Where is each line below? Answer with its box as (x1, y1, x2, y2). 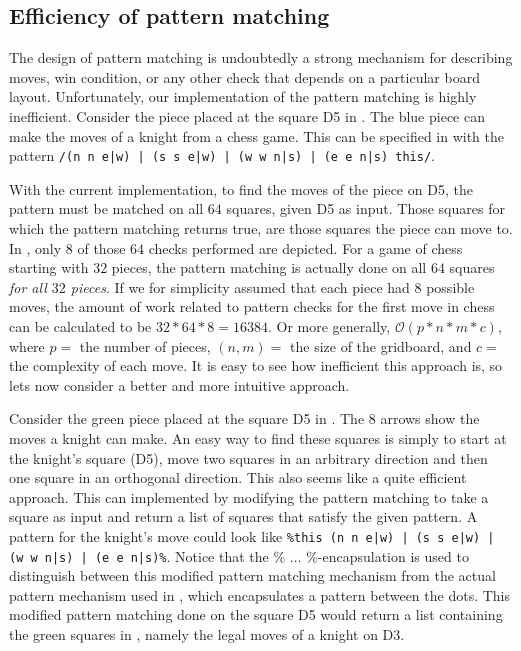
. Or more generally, (267, 315, 391, 336)
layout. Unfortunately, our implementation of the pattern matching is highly (9, 86, 477, 107)
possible (426, 276, 475, 297)
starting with (9, 257, 89, 278)
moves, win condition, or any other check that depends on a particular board (9, 66, 480, 87)
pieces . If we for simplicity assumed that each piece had (70, 276, 410, 297)
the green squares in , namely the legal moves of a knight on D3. (9, 624, 405, 645)
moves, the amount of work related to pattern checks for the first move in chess (9, 296, 495, 317)
